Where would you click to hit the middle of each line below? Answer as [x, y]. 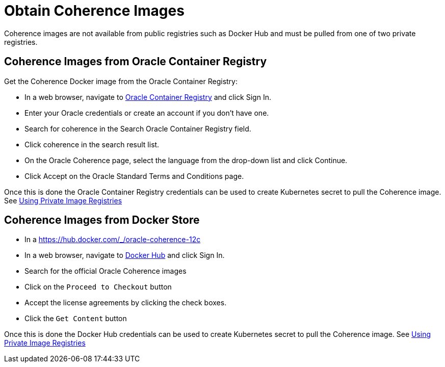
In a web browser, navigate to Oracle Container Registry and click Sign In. [148, 97]
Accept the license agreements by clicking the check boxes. [126, 303]
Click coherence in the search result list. [92, 144]
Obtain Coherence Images [94, 11]
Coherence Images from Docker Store [102, 220]
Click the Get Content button [76, 319]
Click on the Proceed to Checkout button [98, 287]
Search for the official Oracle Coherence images [106, 271]
